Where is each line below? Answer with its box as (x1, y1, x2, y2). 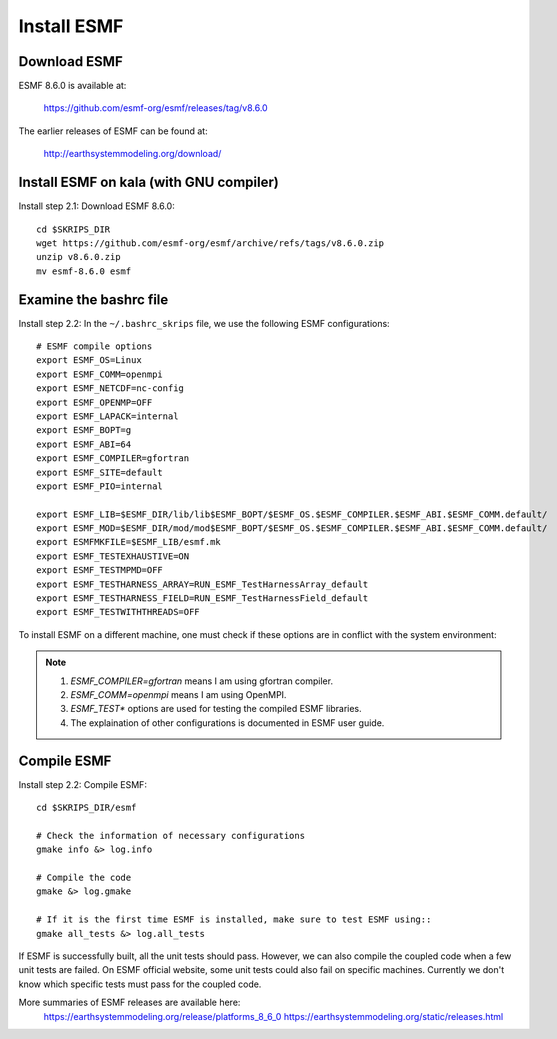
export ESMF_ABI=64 (36, 438, 132, 450)
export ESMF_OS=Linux (36, 355, 142, 366)
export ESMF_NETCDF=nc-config (36, 383, 185, 394)
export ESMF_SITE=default (36, 466, 164, 478)
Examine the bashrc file (18, 291, 169, 308)
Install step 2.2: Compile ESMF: (18, 778, 147, 790)
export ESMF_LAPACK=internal (36, 410, 179, 422)
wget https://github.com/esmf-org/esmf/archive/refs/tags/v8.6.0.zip (36, 237, 385, 249)
